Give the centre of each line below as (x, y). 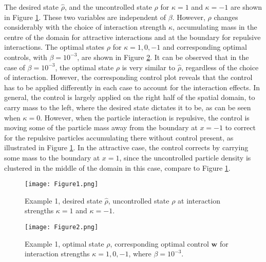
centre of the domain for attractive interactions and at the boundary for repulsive (132, 37)
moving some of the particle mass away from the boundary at (101, 127)
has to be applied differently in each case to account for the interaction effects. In (132, 87)
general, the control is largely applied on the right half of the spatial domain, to (130, 97)
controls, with (26, 57)
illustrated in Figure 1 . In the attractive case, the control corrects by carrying (126, 147)
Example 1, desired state (63, 200)
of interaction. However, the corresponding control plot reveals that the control (128, 77)
